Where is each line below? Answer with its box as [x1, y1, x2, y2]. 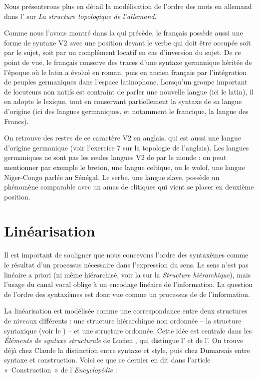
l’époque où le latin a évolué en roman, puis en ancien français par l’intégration [4, 66, 247, 77]
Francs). [4, 115, 29, 126]
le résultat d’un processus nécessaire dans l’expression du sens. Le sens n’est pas [4, 259, 249, 269]
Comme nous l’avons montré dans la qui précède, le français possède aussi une [4, 27, 243, 38]
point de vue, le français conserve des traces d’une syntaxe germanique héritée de [4, 56, 252, 67]
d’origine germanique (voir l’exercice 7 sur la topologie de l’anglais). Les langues [4, 142, 249, 152]
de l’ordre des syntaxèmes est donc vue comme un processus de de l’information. [4, 288, 250, 299]
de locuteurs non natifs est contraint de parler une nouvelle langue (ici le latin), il [4, 86, 254, 96]
